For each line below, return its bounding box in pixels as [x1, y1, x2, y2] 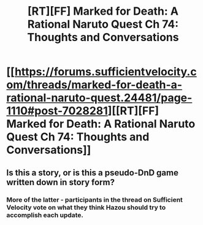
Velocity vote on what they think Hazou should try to [6, 203, 166, 212]
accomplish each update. [6, 210, 84, 219]
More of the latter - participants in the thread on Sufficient [6, 195, 183, 204]
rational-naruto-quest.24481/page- [6, 91, 193, 105]
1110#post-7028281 [6, 104, 109, 118]
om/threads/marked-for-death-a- [6, 78, 183, 92]
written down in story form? [6, 177, 115, 188]
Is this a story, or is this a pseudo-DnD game [6, 167, 179, 178]
